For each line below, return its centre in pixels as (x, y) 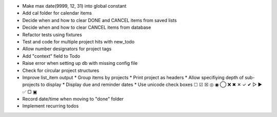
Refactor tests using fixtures (52, 34)
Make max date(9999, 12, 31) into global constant (74, 6)
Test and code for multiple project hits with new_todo (78, 41)
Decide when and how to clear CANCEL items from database (87, 28)
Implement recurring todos (51, 106)
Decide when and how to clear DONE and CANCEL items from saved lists (100, 20)
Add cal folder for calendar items (57, 13)
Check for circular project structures (61, 70)
